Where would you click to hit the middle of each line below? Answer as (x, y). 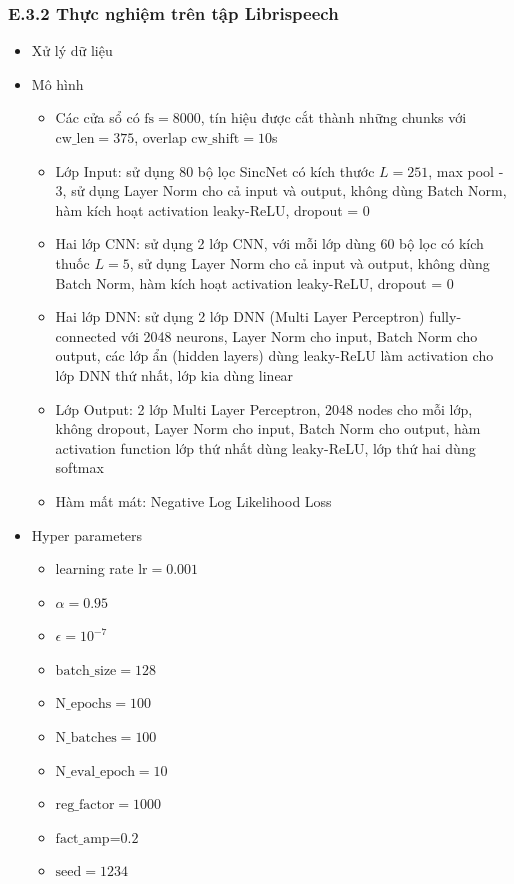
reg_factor (85, 805)
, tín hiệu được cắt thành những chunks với (333, 117)
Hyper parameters (87, 534)
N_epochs (83, 704)
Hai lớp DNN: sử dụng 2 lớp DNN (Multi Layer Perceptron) (240, 316)
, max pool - (466, 170)
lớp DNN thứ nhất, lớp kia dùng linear (174, 374)
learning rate (94, 568)
